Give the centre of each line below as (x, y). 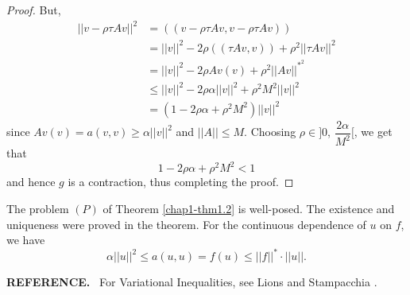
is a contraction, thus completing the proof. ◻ (181, 182)
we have (26, 240)
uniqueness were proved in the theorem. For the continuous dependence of (186, 224)
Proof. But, (34, 10)
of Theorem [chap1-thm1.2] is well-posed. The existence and (249, 208)
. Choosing (270, 132)
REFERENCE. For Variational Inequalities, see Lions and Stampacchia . (192, 282)
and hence (31, 182)
